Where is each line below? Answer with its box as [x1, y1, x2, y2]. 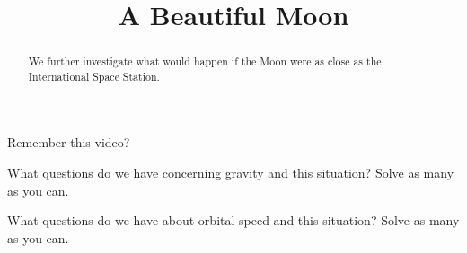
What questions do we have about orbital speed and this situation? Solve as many [7, 211, 460, 230]
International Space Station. [28, 68, 160, 83]
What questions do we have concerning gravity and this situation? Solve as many [7, 163, 454, 182]
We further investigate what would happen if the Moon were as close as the [28, 54, 382, 69]
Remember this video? [7, 133, 130, 152]
